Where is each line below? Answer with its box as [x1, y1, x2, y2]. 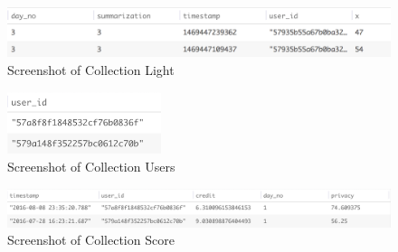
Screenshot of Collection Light [7, 61, 175, 79]
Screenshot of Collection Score [7, 230, 175, 249]
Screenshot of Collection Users [7, 156, 175, 175]
